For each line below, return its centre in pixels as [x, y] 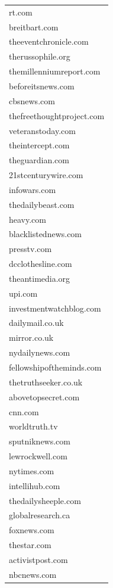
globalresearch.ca [40, 515]
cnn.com [24, 411]
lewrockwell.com [38, 456]
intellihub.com [35, 485]
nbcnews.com [33, 574]
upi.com [23, 293]
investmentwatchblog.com [55, 308]
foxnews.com [32, 530]
